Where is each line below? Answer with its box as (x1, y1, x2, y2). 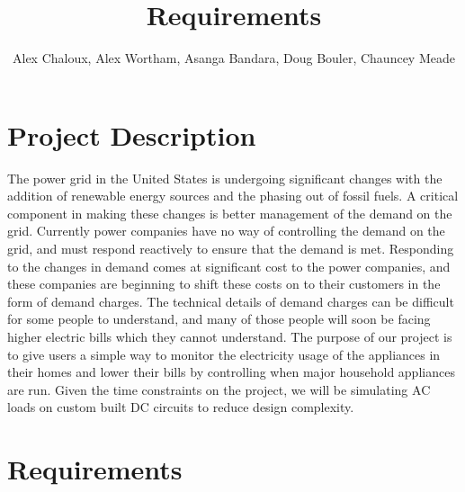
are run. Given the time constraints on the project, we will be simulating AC (7, 380, 431, 398)
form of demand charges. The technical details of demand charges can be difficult (7, 291, 454, 310)
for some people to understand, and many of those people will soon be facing (7, 309, 431, 328)
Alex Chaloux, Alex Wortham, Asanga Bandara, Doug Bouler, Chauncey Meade (13, 49, 455, 67)
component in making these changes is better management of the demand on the (7, 203, 452, 222)
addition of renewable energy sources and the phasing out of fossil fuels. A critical (7, 186, 459, 205)
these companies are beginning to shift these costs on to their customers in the (7, 274, 441, 293)
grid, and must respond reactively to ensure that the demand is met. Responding (7, 239, 454, 258)
